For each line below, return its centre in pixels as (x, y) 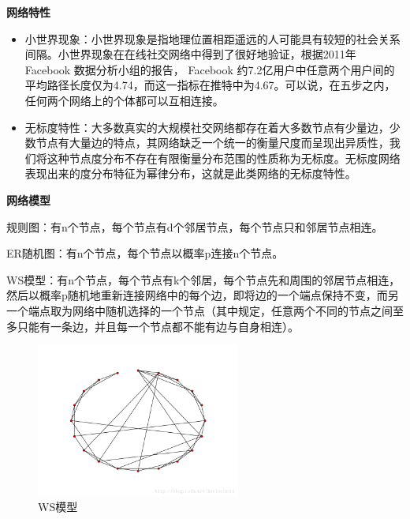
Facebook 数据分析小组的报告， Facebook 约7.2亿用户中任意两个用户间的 (210, 69)
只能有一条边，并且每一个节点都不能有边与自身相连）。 (158, 326)
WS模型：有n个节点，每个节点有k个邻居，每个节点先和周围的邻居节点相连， (203, 279)
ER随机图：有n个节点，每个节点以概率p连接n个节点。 (145, 253)
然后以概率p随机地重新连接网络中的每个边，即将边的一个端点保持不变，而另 (203, 295)
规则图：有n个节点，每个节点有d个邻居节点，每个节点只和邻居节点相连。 (195, 226)
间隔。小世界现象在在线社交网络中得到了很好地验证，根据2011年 (190, 54)
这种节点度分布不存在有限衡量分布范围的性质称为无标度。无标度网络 (224, 158)
